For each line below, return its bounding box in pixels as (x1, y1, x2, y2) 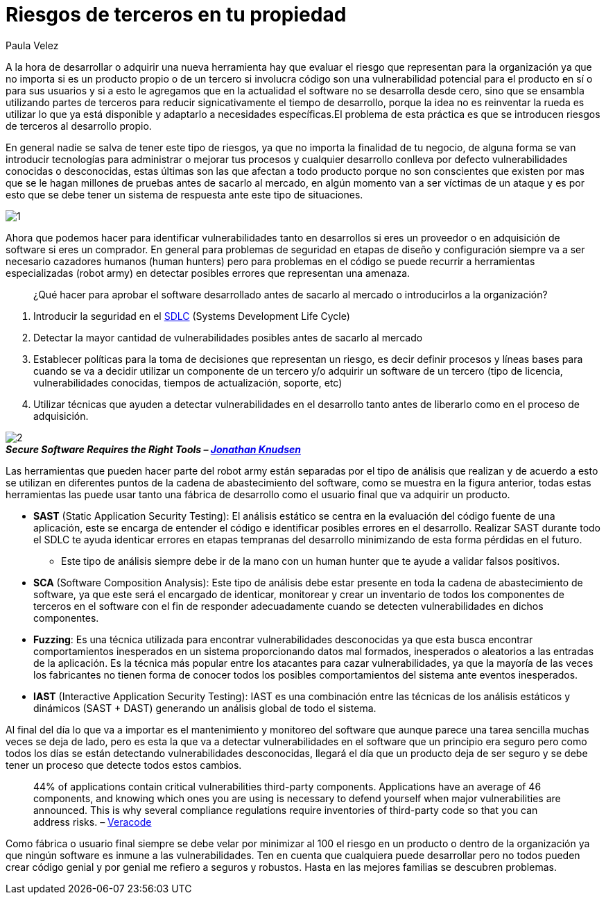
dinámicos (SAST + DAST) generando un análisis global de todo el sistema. (33, 702, 376, 714)
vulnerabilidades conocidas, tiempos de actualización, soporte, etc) (33, 376, 343, 389)
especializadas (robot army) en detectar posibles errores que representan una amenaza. (6, 266, 410, 279)
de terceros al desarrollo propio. (6, 119, 152, 132)
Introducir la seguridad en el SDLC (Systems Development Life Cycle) (33, 309, 350, 322)
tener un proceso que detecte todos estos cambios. (6, 758, 242, 771)
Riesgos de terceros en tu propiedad (6, 3, 347, 26)
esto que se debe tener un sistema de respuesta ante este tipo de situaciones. (6, 188, 363, 201)
